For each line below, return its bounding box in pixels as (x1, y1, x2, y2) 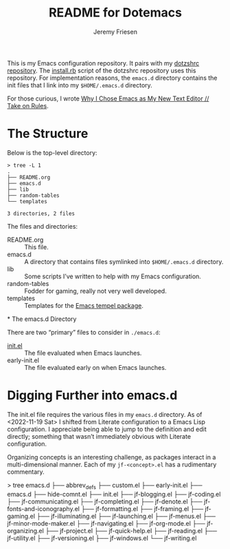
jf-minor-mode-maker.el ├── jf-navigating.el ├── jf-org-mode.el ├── (7, 519, 206, 528)
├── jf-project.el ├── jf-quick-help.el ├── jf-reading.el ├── (45, 526, 218, 535)
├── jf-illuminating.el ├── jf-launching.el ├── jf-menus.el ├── (36, 512, 216, 520)
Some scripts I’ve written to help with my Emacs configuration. (24, 272, 201, 280)
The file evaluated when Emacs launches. (24, 349, 142, 357)
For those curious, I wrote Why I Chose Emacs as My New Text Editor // (7, 94, 209, 103)
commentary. (7, 467, 45, 476)
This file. (24, 242, 49, 251)
